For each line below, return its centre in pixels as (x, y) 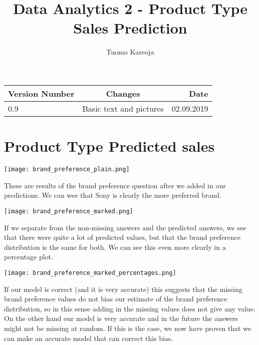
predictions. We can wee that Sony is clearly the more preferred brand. (113, 195)
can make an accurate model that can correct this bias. (89, 338)
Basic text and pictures (123, 108)
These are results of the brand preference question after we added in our (115, 185)
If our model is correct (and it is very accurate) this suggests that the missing (123, 289)
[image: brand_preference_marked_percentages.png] (90, 273)
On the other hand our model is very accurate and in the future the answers (121, 318)
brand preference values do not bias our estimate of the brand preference (116, 299)
